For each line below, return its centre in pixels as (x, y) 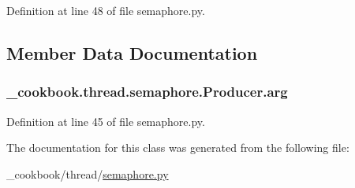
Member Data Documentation (132, 52)
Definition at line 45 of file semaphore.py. (106, 121)
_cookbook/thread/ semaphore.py (88, 173)
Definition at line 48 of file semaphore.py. (106, 10)
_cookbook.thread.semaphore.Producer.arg (147, 92)
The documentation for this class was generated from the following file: (178, 147)
